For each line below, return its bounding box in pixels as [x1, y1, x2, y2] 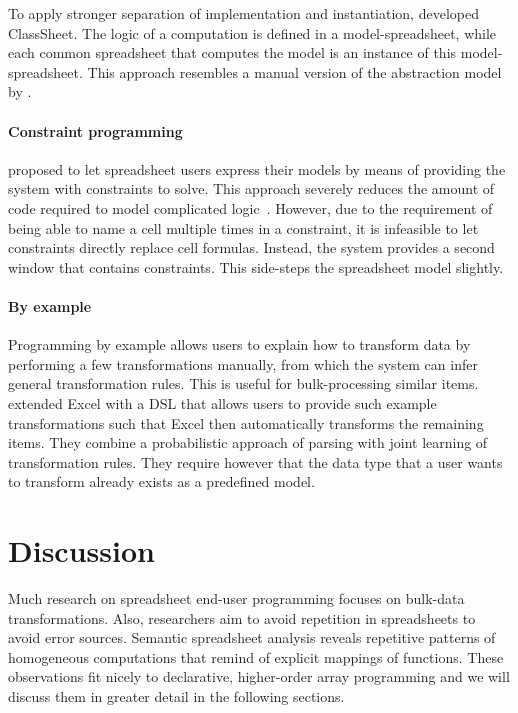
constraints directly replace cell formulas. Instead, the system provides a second [8, 237, 495, 258]
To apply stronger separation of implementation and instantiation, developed [8, 3, 479, 23]
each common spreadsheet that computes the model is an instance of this [8, 42, 457, 63]
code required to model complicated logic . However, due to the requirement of [8, 197, 493, 218]
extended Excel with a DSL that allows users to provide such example [8, 392, 437, 413]
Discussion [8, 530, 155, 571]
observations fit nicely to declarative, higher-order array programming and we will [8, 666, 510, 687]
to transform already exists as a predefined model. [8, 471, 315, 492]
